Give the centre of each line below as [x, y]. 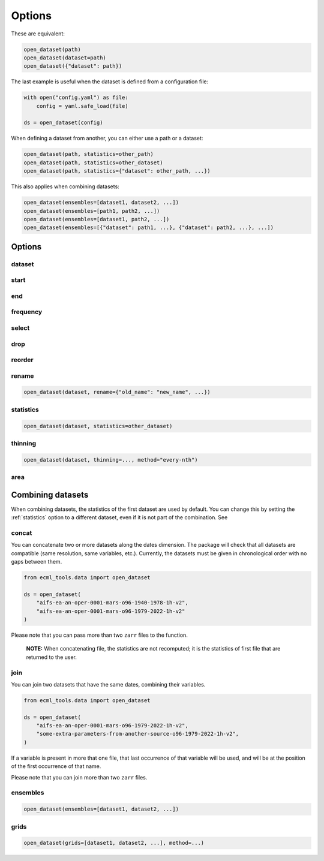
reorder [22, 360]
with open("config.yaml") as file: [76, 98]
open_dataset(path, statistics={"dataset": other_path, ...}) [117, 171]
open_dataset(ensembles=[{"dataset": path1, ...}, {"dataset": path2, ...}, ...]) [149, 228]
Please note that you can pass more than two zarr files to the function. [100, 635]
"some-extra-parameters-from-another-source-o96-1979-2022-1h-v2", [138, 734]
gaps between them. [37, 562]
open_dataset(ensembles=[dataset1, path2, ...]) [97, 219]
